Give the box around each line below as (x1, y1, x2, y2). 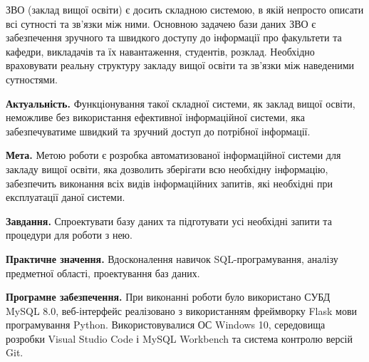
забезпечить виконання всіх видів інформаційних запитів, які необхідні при (6, 175, 333, 190)
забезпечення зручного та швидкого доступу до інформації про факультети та (6, 30, 342, 45)
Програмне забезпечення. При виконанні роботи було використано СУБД (6, 289, 331, 304)
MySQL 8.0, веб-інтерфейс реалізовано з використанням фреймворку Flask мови (6, 303, 358, 318)
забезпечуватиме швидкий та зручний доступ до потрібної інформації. (6, 123, 311, 138)
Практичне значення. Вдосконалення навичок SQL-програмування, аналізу (6, 251, 338, 266)
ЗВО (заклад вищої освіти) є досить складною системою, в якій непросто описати (6, 2, 364, 16)
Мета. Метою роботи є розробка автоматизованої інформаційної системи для (6, 148, 341, 162)
